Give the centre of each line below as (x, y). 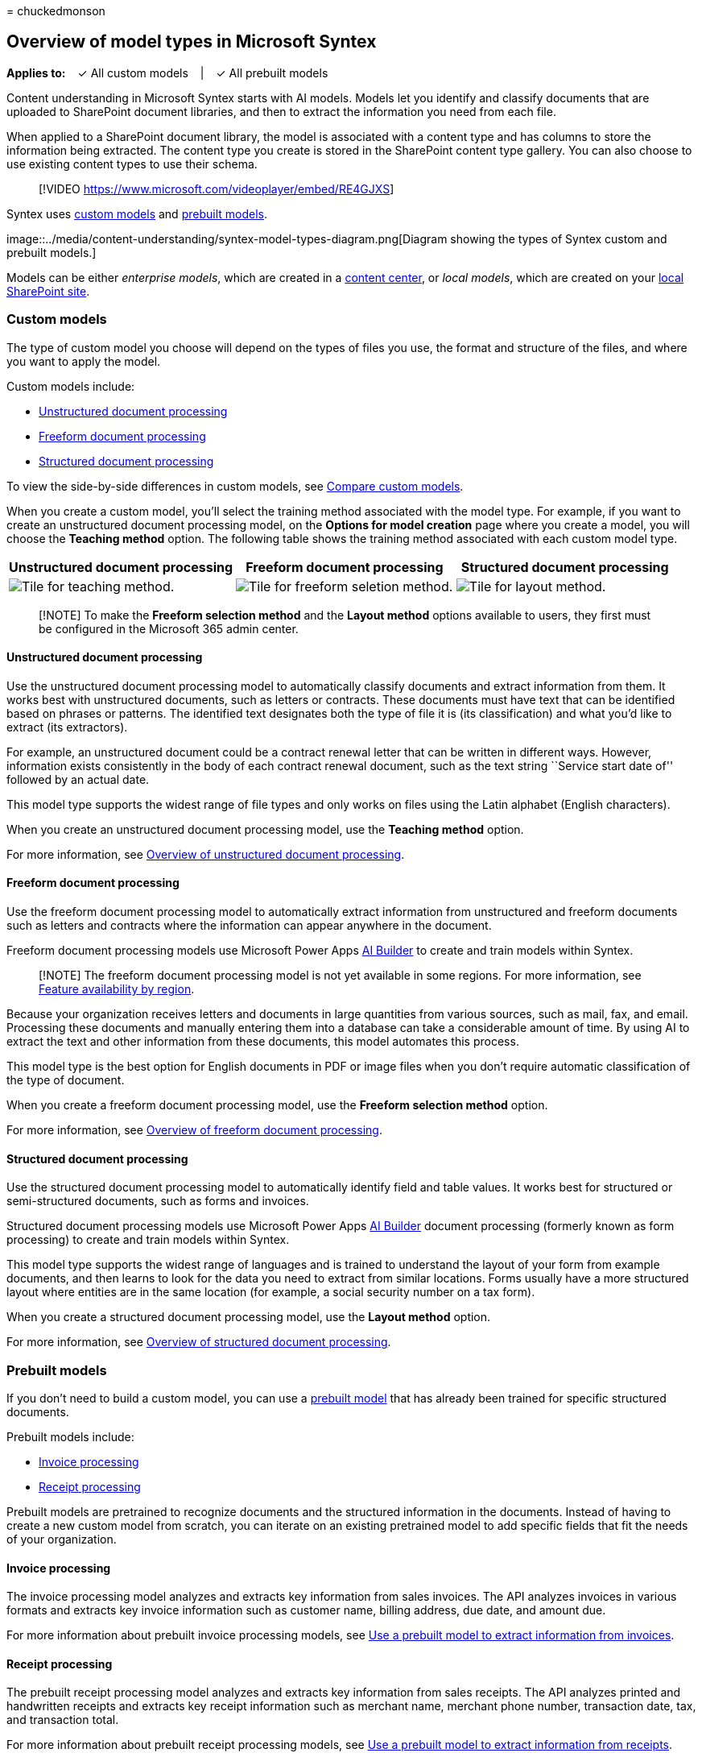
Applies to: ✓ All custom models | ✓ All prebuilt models (167, 73)
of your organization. (62, 1539)
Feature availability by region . (117, 989)
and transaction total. (63, 1720)
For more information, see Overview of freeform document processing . (194, 1130)
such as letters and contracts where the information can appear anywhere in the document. (249, 926)
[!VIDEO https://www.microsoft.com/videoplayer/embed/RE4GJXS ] (217, 189)
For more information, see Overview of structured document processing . (199, 1342)
